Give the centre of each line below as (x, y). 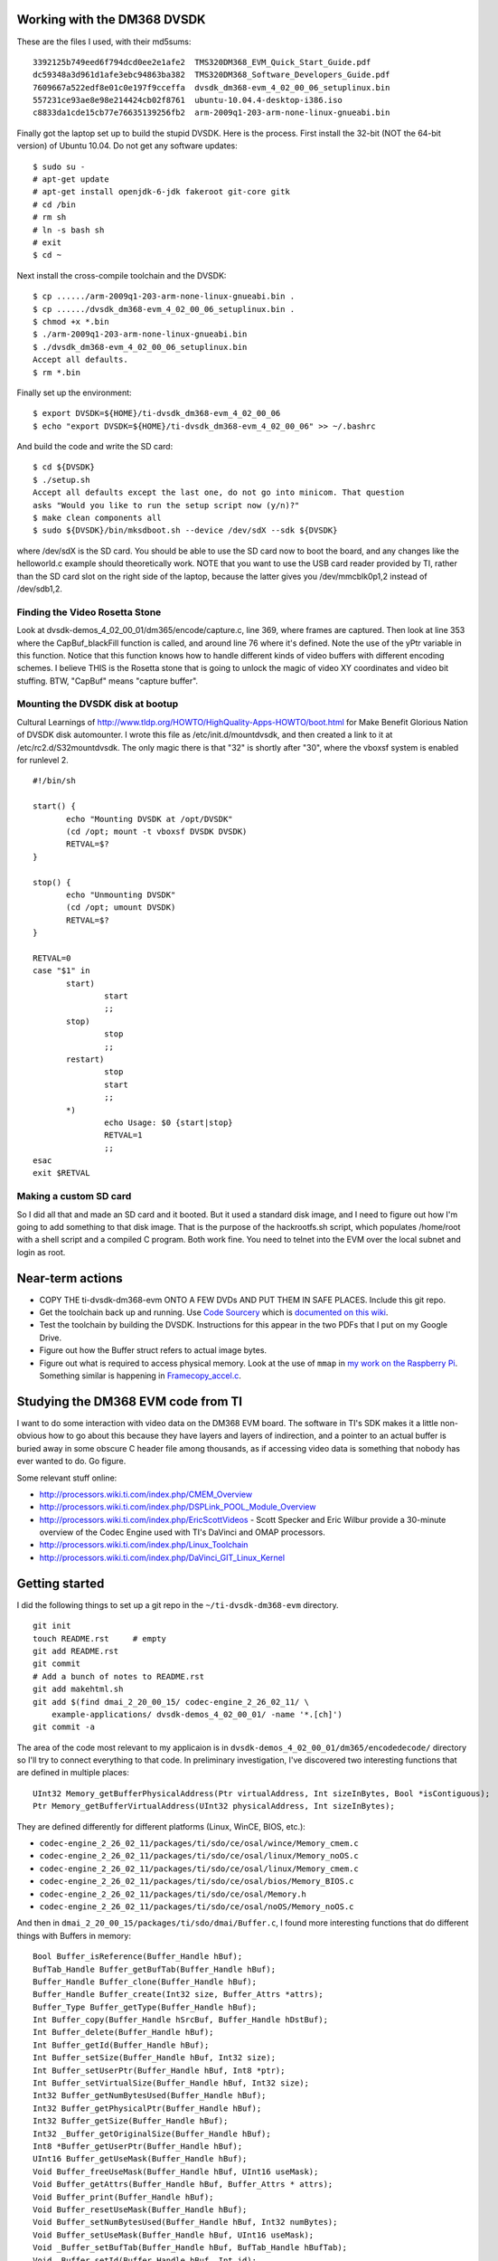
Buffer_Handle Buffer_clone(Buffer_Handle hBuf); (145, 1982)
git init (52, 1626)
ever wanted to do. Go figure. (71, 1462)
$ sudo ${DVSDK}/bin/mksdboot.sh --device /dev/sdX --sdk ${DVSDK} (185, 530)
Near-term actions (70, 1278)
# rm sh (50, 218)
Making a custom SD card (74, 1197)
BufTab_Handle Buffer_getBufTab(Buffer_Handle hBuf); (154, 1969)
